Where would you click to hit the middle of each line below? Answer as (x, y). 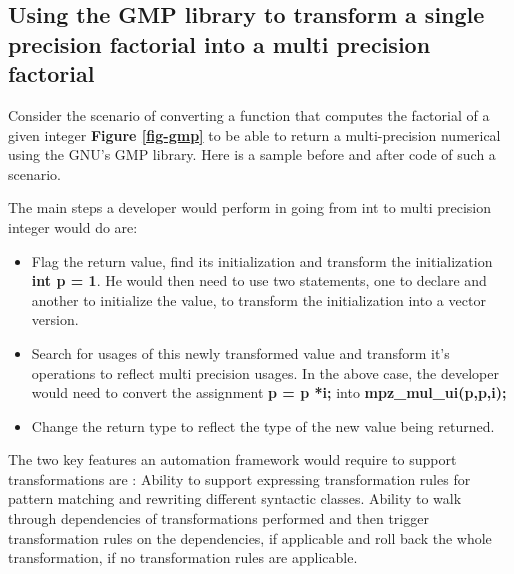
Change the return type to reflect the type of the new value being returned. (263, 425)
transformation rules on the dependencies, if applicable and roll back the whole (250, 537)
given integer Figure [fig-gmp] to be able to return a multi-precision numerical (254, 134)
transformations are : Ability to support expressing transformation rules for (239, 478)
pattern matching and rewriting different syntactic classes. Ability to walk (235, 498)
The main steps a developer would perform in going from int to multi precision (250, 207)
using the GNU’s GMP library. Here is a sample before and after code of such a (252, 154)
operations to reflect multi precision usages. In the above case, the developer (265, 372)
